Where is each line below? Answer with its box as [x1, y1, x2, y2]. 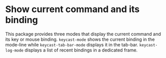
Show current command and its [5, 4, 140, 15]
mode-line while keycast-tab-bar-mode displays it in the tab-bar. [5, 41, 138, 47]
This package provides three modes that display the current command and [5, 31, 161, 37]
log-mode [5, 48, 24, 53]
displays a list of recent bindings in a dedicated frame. [24, 47, 138, 53]
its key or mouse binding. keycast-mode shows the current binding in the [5, 36, 155, 42]
